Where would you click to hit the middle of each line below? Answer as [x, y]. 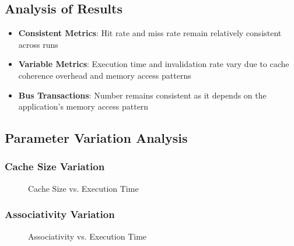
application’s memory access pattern [83, 106]
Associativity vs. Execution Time [87, 236]
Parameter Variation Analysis [96, 138]
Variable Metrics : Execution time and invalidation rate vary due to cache [154, 64]
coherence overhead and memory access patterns [105, 75]
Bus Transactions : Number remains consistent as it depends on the [142, 95]
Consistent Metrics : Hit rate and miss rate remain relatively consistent [150, 33]
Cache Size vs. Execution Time [83, 188]
